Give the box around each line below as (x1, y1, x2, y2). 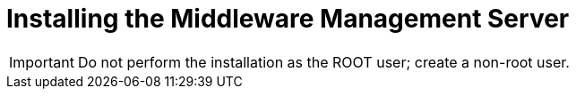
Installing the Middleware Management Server (6, 4, 570, 34)
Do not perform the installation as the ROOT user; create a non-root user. (77, 52, 570, 71)
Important (9, 52, 74, 71)
